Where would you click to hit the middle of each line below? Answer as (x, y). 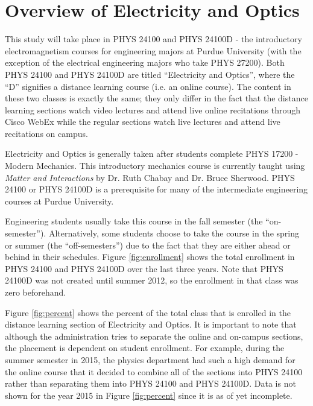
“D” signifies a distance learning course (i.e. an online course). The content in (148, 86)
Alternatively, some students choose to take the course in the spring (174, 233)
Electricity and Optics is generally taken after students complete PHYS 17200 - (152, 154)
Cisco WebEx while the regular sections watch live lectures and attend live (143, 122)
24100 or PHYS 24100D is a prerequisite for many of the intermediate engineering (156, 189)
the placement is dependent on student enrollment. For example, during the (145, 348)
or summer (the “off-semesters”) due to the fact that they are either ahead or (148, 245)
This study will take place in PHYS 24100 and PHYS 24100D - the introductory (153, 39)
